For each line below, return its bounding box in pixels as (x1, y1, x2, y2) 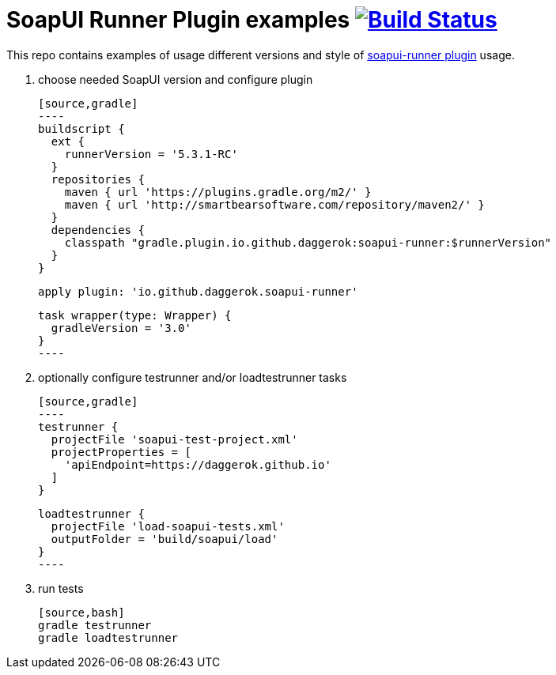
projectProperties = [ (51, 445, 191, 458)
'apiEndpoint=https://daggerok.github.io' (64, 458, 331, 471)
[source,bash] (38, 605, 125, 619)
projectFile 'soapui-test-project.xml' (51, 432, 298, 446)
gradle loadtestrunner (38, 631, 179, 644)
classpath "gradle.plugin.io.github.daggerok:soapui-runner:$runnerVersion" (64, 236, 552, 249)
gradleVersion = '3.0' (51, 321, 191, 334)
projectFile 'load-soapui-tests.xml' (51, 519, 285, 533)
